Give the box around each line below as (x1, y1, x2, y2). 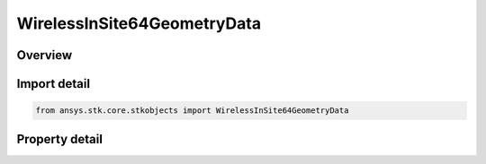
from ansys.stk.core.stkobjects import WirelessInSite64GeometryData (35, 106, 349, 116)
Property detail (16, 131, 103, 147)
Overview (16, 47, 73, 63)
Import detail (16, 76, 90, 91)
